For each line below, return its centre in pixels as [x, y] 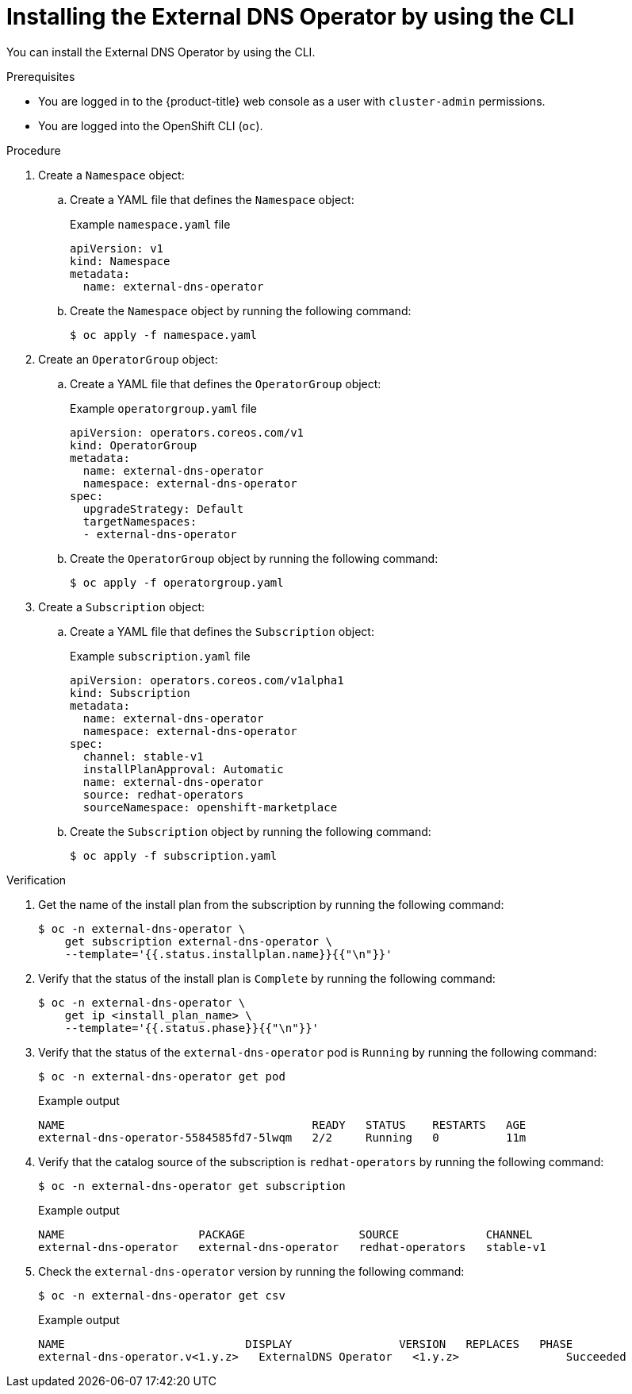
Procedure [34, 150]
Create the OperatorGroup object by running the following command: [254, 558]
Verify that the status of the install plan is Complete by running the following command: [267, 978]
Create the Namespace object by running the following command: [241, 310]
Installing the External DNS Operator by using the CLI [291, 17]
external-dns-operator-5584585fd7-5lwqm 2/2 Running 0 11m [282, 1137]
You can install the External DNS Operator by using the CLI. [161, 52]
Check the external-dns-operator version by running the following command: [251, 1271]
